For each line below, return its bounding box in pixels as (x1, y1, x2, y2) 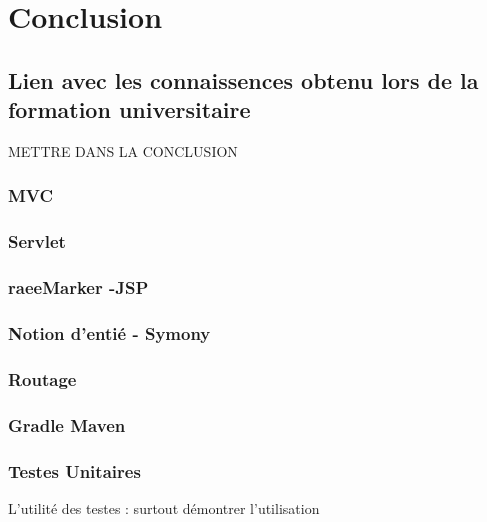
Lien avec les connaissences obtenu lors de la (8, 64, 479, 95)
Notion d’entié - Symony (8, 321, 211, 346)
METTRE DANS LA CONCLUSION (8, 140, 238, 161)
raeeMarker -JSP (8, 275, 149, 300)
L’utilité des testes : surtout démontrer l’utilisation (8, 497, 320, 518)
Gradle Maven (8, 412, 126, 437)
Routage (8, 366, 77, 391)
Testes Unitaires (8, 458, 141, 483)
